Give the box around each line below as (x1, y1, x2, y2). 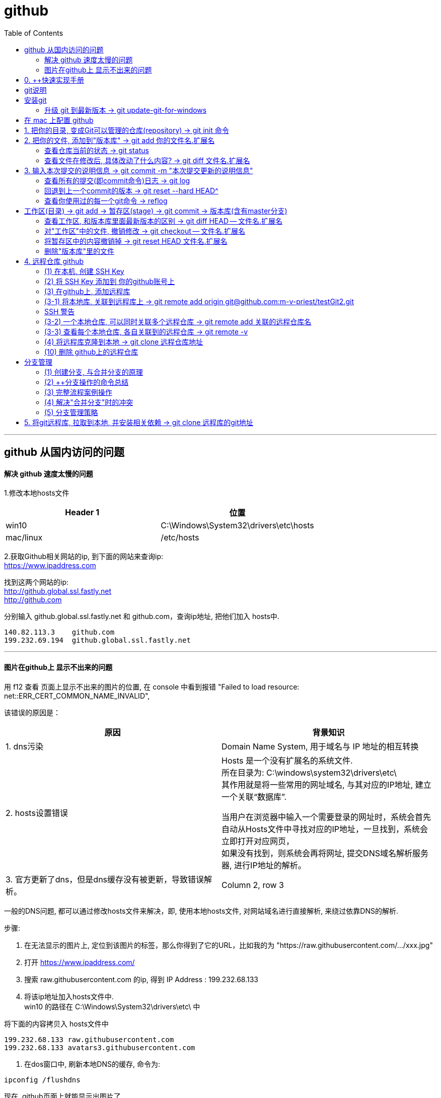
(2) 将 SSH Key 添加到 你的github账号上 (44, 277, 175, 286)
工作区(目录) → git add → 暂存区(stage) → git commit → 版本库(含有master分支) (24, 206, 287, 215)
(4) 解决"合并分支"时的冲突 (44, 397, 133, 406)
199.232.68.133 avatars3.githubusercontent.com (4, 1043, 195, 1052)
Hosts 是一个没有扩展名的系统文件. (222, 755, 353, 766)
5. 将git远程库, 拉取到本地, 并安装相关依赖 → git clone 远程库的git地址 (24, 418, 253, 427)
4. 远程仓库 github (24, 256, 84, 265)
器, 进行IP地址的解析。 (222, 860, 306, 870)
